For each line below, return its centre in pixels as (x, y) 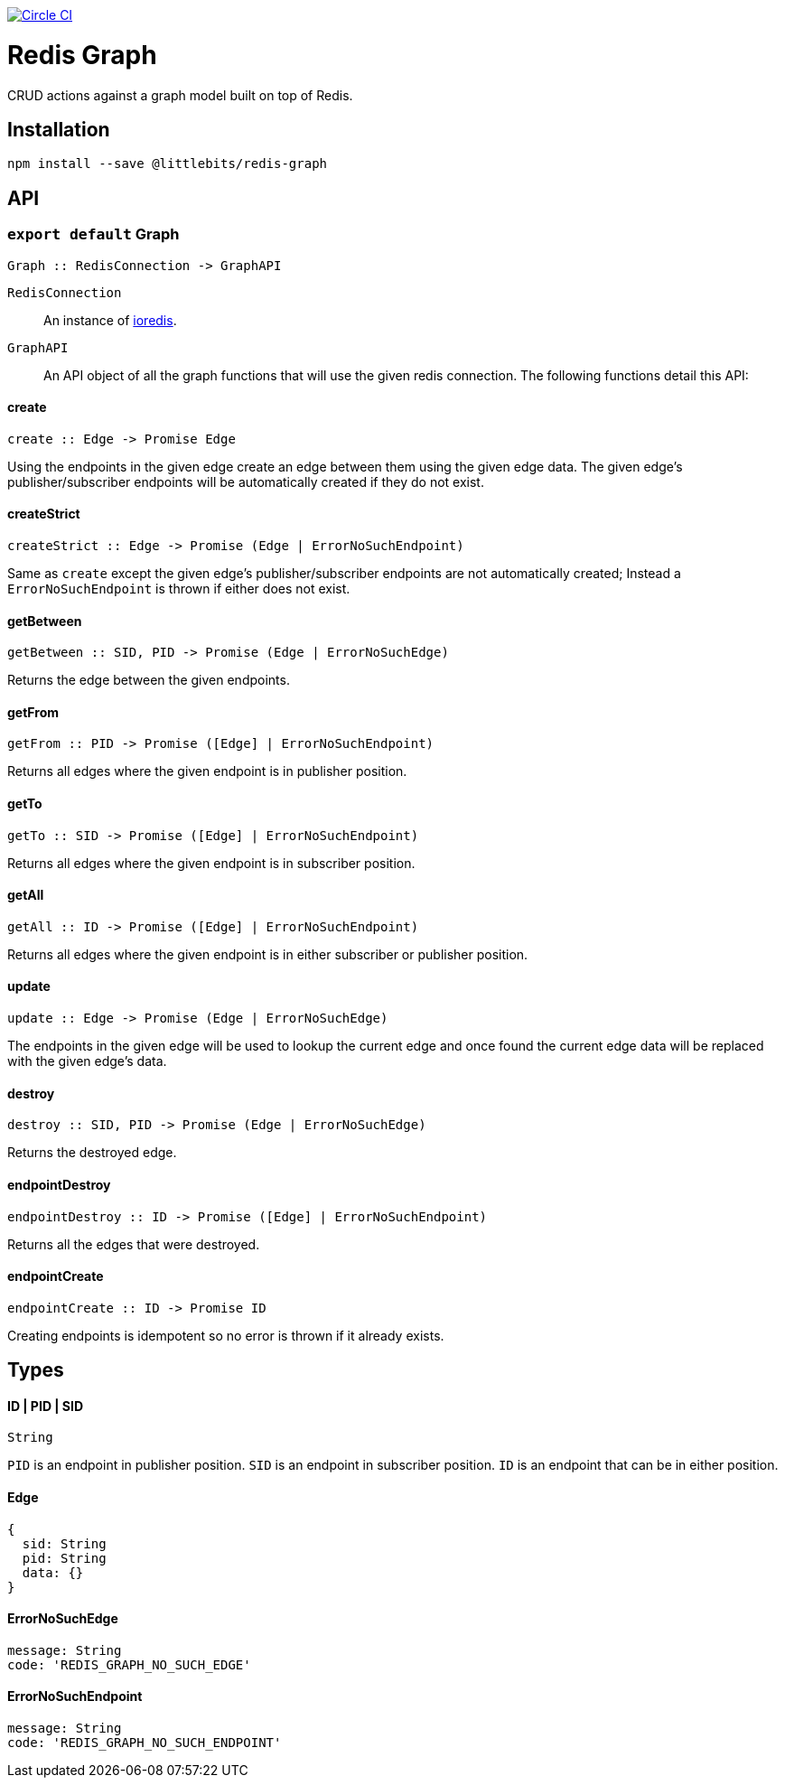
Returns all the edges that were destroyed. (134, 1244)
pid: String (64, 1558)
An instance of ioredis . (110, 320)
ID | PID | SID (46, 1406)
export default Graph (93, 234)
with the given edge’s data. (87, 1061)
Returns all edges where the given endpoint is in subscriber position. (211, 863)
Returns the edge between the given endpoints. (149, 680)
